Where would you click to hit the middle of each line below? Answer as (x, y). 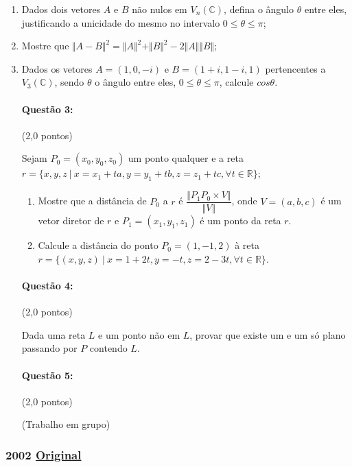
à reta (247, 245)
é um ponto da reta (240, 220)
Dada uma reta (54, 334)
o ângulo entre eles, (136, 82)
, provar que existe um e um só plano (268, 334)
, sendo (69, 82)
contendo (108, 348)
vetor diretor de (71, 220)
